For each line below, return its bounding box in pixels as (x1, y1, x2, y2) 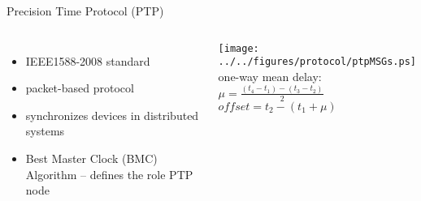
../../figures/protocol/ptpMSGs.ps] (218, 56, 417, 68)
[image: (218, 42, 259, 54)
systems (25, 122, 65, 139)
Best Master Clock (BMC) (25, 149, 158, 166)
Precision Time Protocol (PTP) (7, 2, 164, 19)
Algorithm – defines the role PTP (25, 165, 193, 182)
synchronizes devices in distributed (25, 106, 199, 123)
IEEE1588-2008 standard (25, 52, 150, 69)
